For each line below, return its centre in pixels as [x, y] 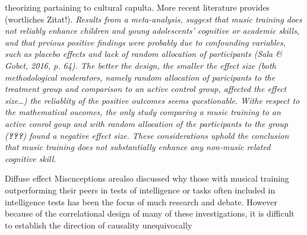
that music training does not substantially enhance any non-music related [138, 147]
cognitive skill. [31, 158]
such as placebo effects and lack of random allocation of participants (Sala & [143, 54]
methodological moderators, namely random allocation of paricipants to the [140, 77]
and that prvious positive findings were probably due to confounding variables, [145, 42]
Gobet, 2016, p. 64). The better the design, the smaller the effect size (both [140, 65]
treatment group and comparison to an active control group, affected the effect [146, 89]
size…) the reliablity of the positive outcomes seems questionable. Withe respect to [152, 100]
